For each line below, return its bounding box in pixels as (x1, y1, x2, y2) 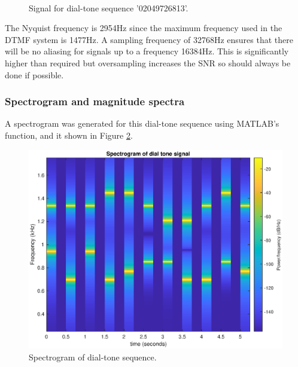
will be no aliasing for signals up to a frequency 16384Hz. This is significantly (5, 45, 289, 57)
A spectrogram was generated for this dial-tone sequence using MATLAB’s (5, 117, 279, 130)
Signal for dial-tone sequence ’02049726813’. (29, 1, 188, 14)
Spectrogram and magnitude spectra (5, 94, 185, 109)
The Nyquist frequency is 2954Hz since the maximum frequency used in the (5, 22, 282, 34)
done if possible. (5, 68, 64, 81)
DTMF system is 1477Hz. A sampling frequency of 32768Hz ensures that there (5, 33, 293, 45)
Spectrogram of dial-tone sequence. (29, 351, 157, 363)
